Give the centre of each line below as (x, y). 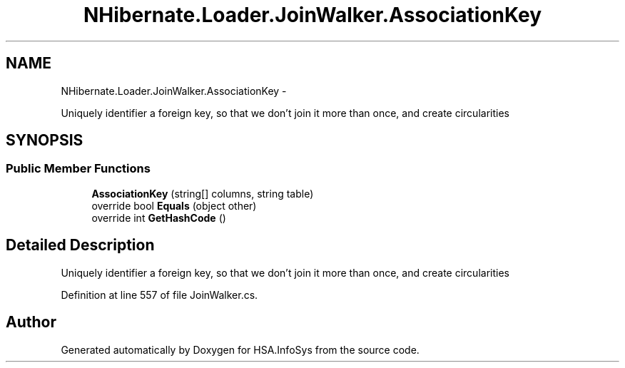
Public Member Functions (78, 169)
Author (31, 322)
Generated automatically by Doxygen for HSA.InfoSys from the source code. (240, 349)
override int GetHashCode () (159, 218)
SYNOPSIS (45, 140)
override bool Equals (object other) (174, 205)
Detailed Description (80, 245)
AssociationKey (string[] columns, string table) (203, 193)
